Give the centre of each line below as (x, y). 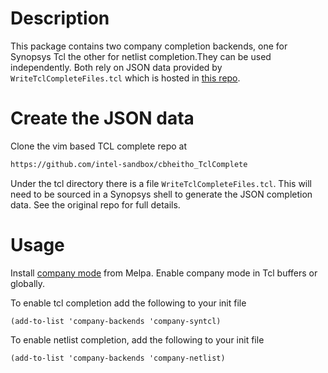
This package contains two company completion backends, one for (149, 46)
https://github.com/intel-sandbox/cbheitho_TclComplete (129, 164)
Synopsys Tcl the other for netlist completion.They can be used (141, 56)
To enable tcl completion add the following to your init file (128, 303)
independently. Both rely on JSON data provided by (116, 67)
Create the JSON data (102, 118)
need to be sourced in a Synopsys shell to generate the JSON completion (161, 194)
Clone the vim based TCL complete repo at (99, 146)
